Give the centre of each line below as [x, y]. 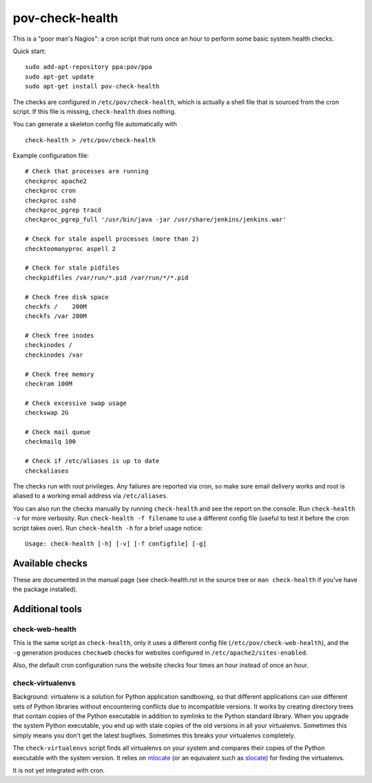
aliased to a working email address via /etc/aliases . [91, 496]
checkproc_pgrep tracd [63, 210]
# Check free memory [60, 374]
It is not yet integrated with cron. [59, 771]
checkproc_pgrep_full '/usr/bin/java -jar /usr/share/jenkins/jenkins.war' [156, 220]
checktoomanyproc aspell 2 [71, 249]
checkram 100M [49, 384]
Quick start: [29, 51]
